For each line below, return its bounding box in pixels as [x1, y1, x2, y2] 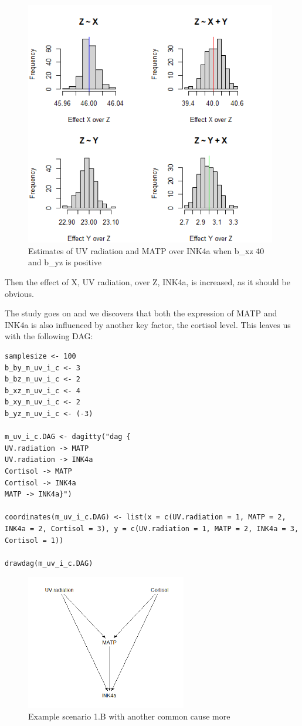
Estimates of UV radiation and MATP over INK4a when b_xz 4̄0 [28, 244, 264, 256]
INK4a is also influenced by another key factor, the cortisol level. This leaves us [5, 318, 291, 330]
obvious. [5, 287, 34, 299]
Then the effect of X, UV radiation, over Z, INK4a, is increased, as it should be [5, 276, 290, 288]
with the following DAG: [5, 330, 93, 342]
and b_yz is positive [28, 256, 101, 268]
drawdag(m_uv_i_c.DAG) [5, 559, 93, 568]
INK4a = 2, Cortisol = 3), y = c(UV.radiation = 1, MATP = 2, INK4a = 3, [5, 524, 299, 533]
